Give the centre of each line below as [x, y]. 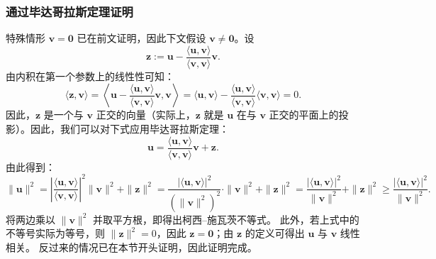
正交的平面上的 [304, 115]
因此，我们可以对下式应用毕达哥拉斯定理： [129, 129]
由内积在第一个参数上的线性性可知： [90, 76]
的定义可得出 [275, 233]
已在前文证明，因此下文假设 [141, 38]
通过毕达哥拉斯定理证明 [69, 11]
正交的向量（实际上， [146, 115]
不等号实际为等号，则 [55, 233]
